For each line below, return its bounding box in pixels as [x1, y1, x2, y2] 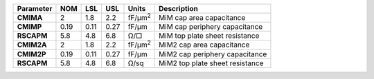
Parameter [17, 4, 53, 13]
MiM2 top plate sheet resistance [158, 58, 264, 68]
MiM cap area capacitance [158, 13, 246, 23]
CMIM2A [17, 40, 47, 49]
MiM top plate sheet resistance [158, 31, 260, 41]
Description [158, 4, 199, 13]
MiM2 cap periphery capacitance [158, 49, 267, 58]
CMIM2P [17, 49, 46, 58]
